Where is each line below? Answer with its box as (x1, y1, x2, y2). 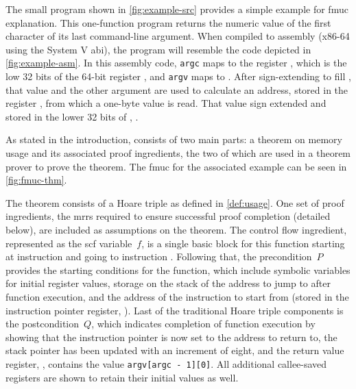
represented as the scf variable (5, 236, 132, 250)
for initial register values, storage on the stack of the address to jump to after (5, 276, 331, 290)
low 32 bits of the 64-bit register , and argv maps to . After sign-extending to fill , (5, 69, 351, 84)
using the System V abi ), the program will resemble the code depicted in (5, 42, 311, 56)
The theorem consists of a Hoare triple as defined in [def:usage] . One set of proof (5, 195, 344, 210)
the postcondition (5, 316, 80, 331)
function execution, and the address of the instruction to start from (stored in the (5, 290, 349, 303)
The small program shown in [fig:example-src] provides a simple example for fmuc (5, 2, 348, 16)
